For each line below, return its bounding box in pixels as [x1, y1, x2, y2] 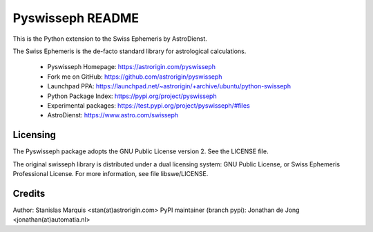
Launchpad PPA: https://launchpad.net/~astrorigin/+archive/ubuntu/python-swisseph [47, 82, 291, 90]
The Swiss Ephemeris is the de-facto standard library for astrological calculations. [12, 47, 247, 55]
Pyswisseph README [12, 10, 140, 26]
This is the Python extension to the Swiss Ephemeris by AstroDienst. [12, 35, 207, 43]
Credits [12, 187, 46, 200]
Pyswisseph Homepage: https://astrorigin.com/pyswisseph [47, 63, 216, 71]
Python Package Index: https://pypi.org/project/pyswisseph [47, 92, 217, 100]
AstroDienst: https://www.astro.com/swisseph [47, 111, 179, 119]
